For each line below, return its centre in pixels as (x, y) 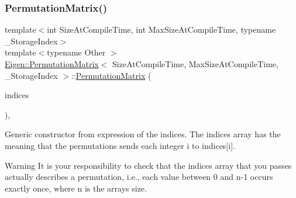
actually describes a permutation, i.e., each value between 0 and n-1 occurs (139, 177)
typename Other (76, 52)
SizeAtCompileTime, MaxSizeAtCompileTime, (195, 64)
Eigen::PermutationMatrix (52, 64)
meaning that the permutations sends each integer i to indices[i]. (120, 145)
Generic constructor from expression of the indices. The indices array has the (143, 134)
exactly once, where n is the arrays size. (76, 188)
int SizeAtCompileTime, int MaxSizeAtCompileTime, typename (161, 29)
